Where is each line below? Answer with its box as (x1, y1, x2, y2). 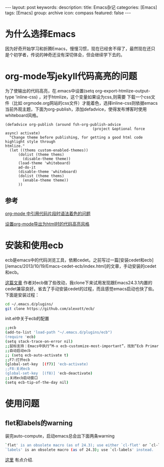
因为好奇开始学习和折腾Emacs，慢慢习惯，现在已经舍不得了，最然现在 (5, 46, 147, 51)
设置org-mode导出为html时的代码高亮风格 (5, 221, 90, 227)
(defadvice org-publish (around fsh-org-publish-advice (5, 122, 121, 127)
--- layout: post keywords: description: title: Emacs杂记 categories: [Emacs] (5, 4, 157, 10)
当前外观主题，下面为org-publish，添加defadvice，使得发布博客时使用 (5, 106, 147, 112)
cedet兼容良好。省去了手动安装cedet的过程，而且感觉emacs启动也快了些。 (5, 285, 157, 292)
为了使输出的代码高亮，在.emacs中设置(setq (5, 88, 94, 93)
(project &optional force (92, 126, 145, 131)
